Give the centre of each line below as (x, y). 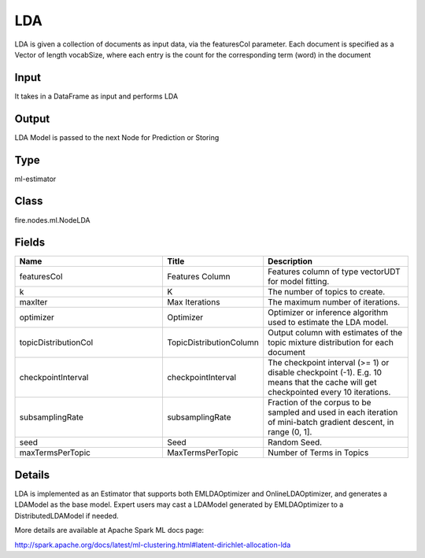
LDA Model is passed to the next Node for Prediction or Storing (117, 137)
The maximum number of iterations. (334, 302)
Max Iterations (193, 302)
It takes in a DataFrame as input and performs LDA (96, 96)
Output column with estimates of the (335, 333)
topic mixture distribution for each (331, 342)
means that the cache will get (322, 382)
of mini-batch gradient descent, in (331, 423)
